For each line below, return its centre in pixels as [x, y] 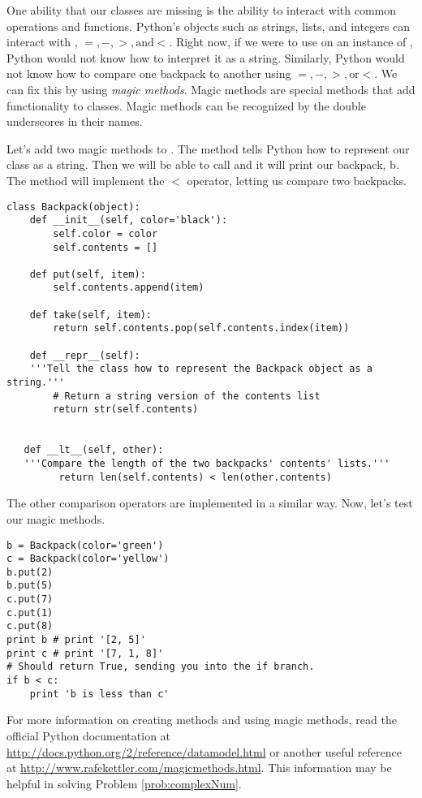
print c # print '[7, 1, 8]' [85, 653]
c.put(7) [30, 600]
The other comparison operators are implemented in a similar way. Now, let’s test [210, 503]
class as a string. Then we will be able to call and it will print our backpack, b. [203, 164]
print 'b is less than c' [99, 694]
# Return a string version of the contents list [187, 396]
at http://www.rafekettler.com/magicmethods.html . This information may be [199, 768]
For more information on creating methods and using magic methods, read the [202, 720]
